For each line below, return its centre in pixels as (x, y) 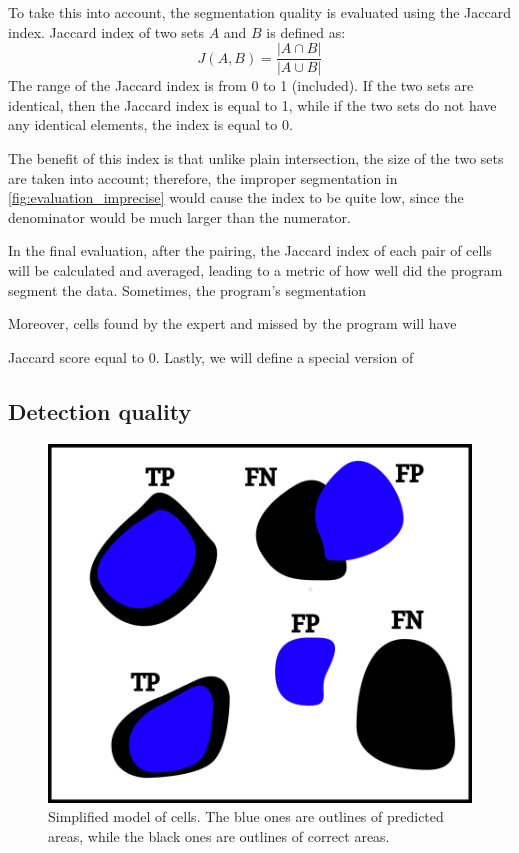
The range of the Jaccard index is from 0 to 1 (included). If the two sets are (241, 85)
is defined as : (306, 31)
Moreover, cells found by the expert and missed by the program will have (232, 323)
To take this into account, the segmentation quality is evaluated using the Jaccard (259, 12)
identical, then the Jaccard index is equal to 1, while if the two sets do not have (252, 104)
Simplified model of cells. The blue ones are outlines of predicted (246, 816)
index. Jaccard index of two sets (106, 31)
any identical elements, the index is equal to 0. (150, 124)
